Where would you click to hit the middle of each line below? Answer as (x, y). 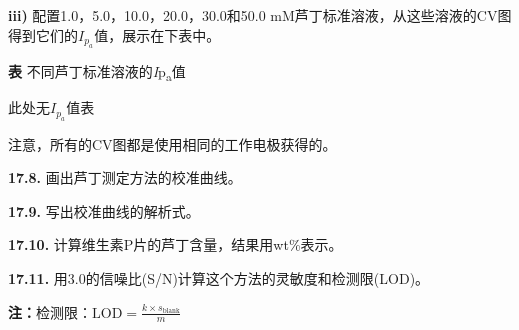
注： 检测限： (50, 311)
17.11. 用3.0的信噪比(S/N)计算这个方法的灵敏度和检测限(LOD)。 (219, 277)
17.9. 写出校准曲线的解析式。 (104, 210)
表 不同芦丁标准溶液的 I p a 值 (97, 72)
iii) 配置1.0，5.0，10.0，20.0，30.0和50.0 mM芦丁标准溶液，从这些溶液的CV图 (260, 15)
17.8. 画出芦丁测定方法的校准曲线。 (125, 177)
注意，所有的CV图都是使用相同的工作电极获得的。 (172, 143)
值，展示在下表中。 (157, 34)
